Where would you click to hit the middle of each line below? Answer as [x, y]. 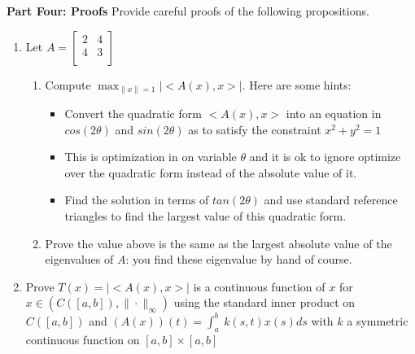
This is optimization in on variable [151, 157]
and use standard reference [331, 200]
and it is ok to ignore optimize [325, 157]
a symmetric [378, 320]
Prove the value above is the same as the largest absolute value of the [218, 243]
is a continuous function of [259, 286]
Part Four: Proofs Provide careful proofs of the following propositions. [188, 11]
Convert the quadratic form [133, 114]
